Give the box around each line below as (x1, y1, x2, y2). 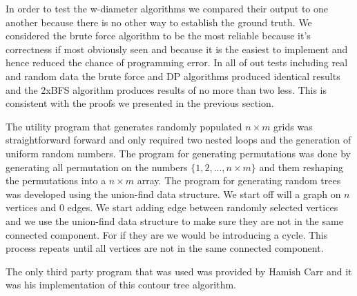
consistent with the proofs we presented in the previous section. (6, 96, 274, 110)
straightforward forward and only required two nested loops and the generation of (6, 132, 351, 147)
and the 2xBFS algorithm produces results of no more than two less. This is (6, 82, 327, 97)
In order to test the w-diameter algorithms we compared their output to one (6, 1, 329, 15)
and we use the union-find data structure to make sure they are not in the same (6, 213, 343, 228)
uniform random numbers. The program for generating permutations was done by (6, 146, 351, 160)
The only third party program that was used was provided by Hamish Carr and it (6, 264, 352, 278)
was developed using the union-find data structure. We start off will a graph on (6, 186, 341, 201)
